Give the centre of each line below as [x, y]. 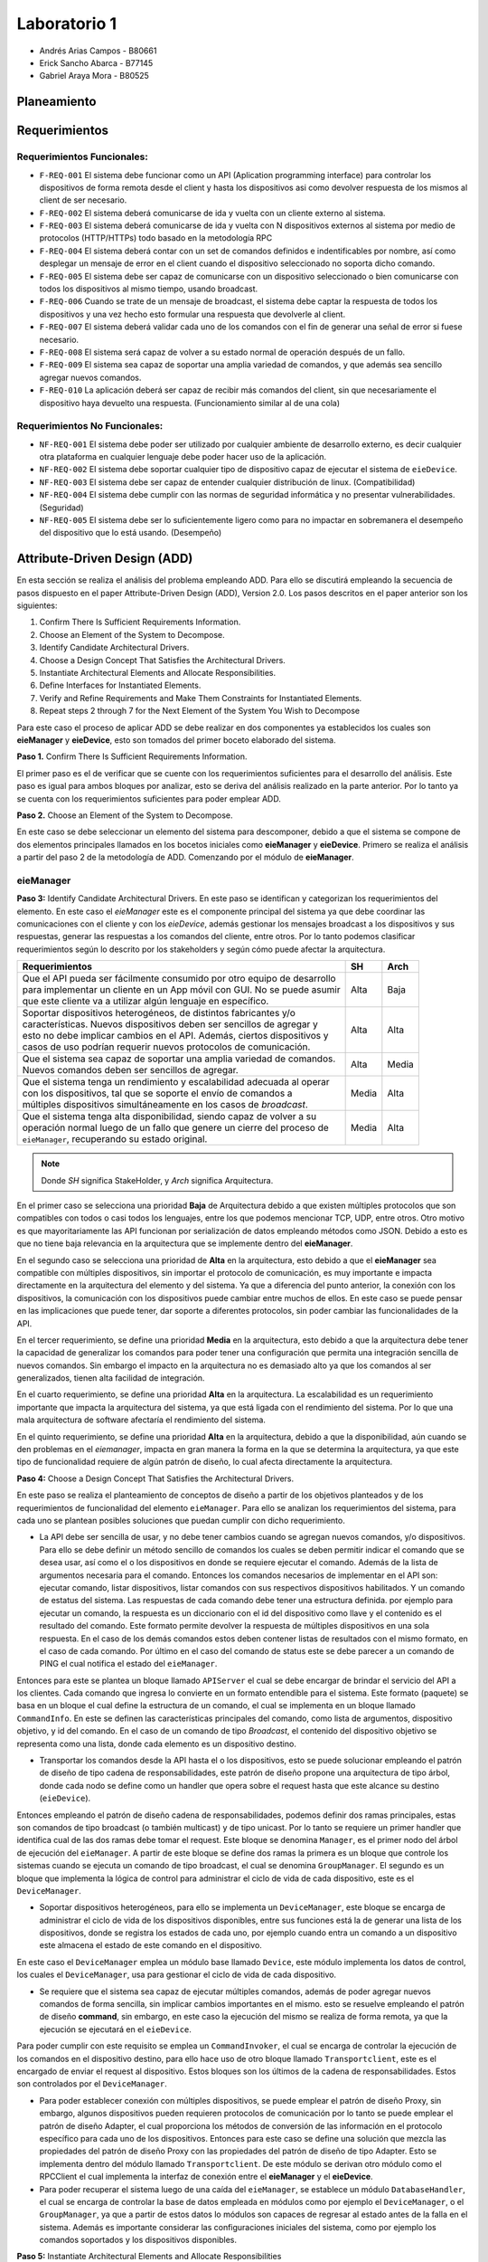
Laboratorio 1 [67, 24]
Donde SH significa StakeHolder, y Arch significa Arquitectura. [157, 1180]
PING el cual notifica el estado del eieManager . [128, 1664]
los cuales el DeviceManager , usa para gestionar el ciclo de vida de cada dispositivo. [177, 1975]
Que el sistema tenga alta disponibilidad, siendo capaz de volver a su [169, 1117]
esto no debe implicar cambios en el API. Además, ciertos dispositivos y [175, 1036]
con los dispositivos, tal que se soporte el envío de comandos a [157, 1093]
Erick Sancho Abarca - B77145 [96, 62]
